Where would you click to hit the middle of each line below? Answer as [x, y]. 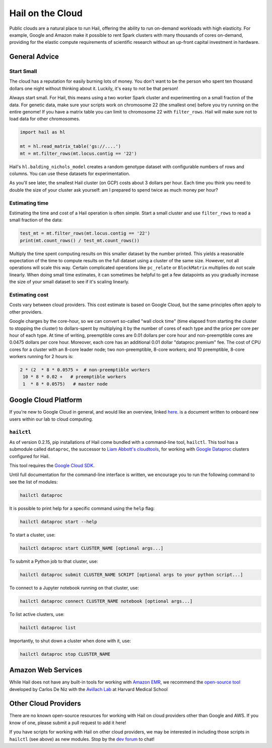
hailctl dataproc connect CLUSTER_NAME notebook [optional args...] [106, 601]
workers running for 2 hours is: [41, 357]
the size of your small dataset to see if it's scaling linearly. [69, 282]
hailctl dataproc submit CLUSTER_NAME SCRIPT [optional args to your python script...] [131, 574]
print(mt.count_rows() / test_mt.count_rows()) [80, 240]
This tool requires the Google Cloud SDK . [52, 466]
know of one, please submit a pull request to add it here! [68, 723]
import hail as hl [43, 132]
